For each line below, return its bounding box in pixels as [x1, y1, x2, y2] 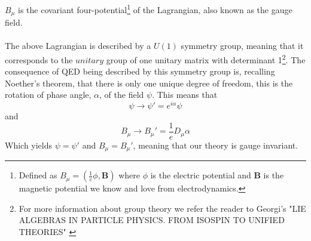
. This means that [152, 88, 218, 101]
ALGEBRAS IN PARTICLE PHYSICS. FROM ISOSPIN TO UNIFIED [19, 214, 285, 226]
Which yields [5, 138, 53, 151]
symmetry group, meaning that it [181, 39, 304, 52]
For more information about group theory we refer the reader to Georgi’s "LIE [19, 202, 306, 214]
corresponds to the [5, 53, 73, 66]
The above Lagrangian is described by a [5, 39, 151, 52]
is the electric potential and [150, 169, 251, 181]
